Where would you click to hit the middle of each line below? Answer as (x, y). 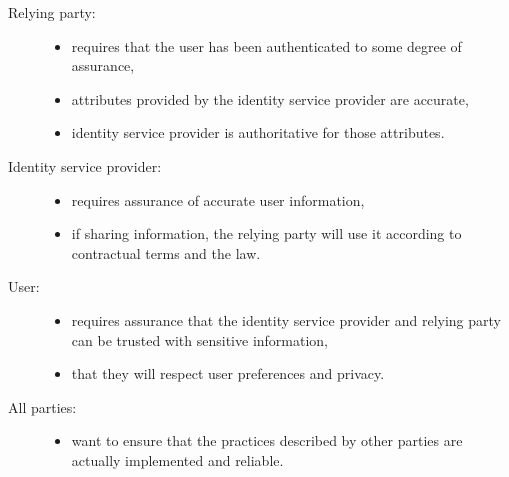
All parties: (42, 406)
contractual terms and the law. (166, 252)
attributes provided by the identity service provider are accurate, (270, 98)
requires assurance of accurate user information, (218, 199)
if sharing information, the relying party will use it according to (266, 233)
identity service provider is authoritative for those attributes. (258, 132)
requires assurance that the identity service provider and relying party (286, 319)
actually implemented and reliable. (177, 459)
